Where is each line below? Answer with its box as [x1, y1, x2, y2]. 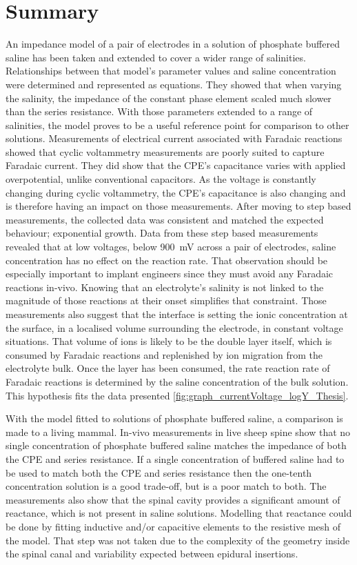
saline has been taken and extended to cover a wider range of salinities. [6, 50, 306, 64]
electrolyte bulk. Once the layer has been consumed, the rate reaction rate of [6, 361, 330, 375]
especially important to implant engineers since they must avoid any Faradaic [6, 266, 334, 281]
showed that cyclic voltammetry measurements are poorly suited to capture [6, 144, 325, 159]
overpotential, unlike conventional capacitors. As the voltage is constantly [6, 172, 316, 186]
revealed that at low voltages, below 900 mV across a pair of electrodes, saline [6, 239, 336, 254]
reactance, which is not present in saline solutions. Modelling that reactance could [6, 506, 352, 520]
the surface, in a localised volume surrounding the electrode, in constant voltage [6, 320, 343, 335]
